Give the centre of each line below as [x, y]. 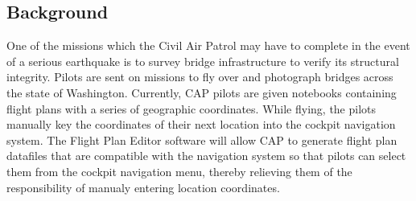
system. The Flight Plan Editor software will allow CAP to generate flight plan [202, 139]
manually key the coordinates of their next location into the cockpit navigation [201, 124]
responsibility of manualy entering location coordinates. [143, 187]
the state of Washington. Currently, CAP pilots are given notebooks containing [202, 92]
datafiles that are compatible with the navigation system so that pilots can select [206, 156]
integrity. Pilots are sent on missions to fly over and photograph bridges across [200, 77]
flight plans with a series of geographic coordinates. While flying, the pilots [192, 108]
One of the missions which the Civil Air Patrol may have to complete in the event [208, 45]
